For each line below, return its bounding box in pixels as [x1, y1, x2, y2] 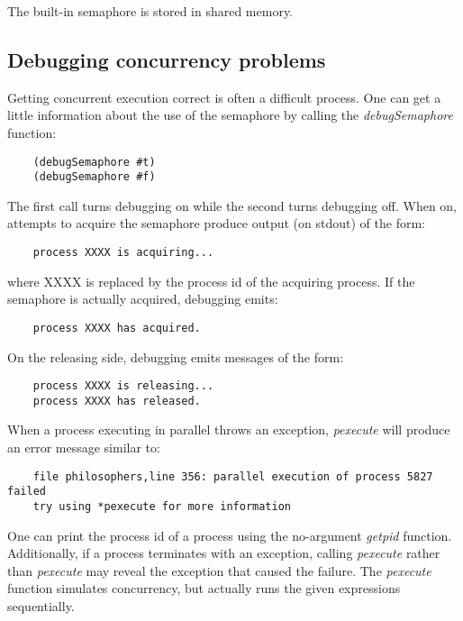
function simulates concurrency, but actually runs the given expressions [7, 579, 401, 598]
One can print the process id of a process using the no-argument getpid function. [7, 525, 452, 544]
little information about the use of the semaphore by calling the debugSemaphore [7, 105, 453, 124]
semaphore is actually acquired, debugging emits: [7, 289, 278, 308]
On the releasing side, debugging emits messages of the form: [7, 347, 344, 366]
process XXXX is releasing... [32, 379, 214, 393]
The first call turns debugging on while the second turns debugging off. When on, [7, 196, 458, 215]
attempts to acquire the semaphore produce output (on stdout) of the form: [7, 214, 425, 233]
